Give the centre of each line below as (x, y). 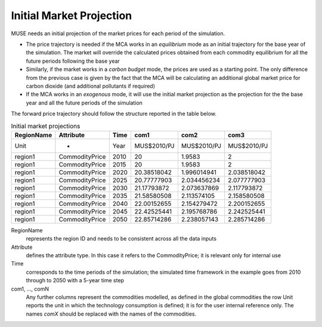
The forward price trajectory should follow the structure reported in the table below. (114, 114)
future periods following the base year (73, 61)
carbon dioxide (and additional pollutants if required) (90, 86)
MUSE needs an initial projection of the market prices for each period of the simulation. (118, 33)
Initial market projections (46, 126)
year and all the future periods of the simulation (84, 103)
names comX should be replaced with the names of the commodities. (111, 314)
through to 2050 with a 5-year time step (75, 280)
